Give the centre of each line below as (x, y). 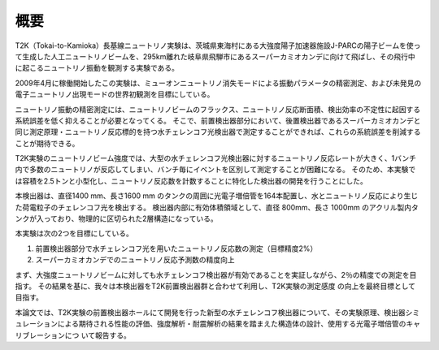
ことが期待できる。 (47, 143)
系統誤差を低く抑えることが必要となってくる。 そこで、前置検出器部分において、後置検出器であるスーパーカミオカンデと (218, 120)
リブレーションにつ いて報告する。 (73, 335)
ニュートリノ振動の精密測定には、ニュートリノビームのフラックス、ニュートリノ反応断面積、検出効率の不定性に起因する (218, 109)
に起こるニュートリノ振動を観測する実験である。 (97, 68)
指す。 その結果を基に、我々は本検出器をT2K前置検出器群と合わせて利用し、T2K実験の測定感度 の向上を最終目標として (215, 286)
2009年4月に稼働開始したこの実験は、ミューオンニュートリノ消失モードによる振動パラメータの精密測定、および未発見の (218, 83)
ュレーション (37, 324)
